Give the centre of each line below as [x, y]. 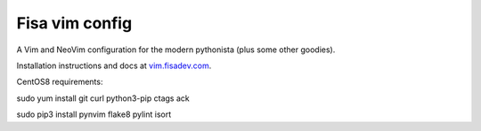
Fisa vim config [74, 23]
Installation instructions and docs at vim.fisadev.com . [114, 65]
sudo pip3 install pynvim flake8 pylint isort [94, 114]
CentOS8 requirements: [60, 82]
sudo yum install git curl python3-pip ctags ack [103, 98]
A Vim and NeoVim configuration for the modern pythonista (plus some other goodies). [176, 50]
